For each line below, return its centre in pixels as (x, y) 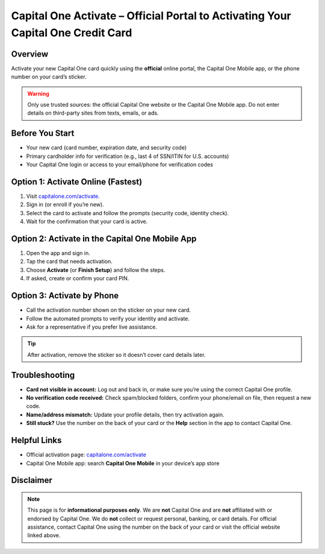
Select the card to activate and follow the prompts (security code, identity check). (127, 213)
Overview (30, 54)
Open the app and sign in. (58, 253)
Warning (38, 93)
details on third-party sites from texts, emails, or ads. (93, 113)
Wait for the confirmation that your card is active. (87, 222)
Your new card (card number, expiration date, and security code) (107, 148)
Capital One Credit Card (72, 33)
